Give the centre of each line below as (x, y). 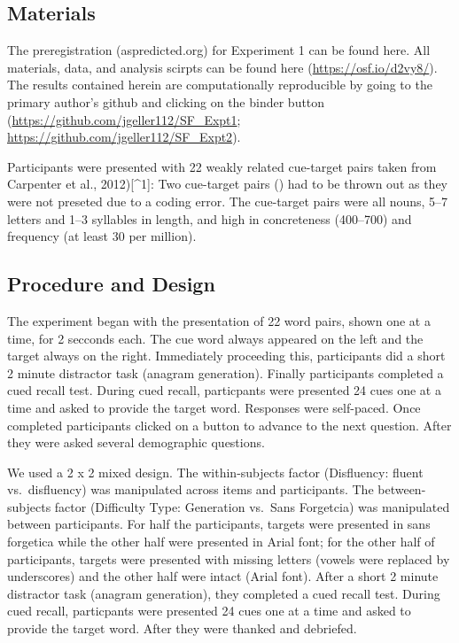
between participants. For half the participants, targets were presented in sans (219, 524)
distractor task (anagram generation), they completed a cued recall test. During (224, 593)
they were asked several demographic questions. (136, 442)
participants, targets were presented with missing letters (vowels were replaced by (229, 558)
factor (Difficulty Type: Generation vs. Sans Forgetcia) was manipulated (252, 506)
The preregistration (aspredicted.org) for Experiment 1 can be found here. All (219, 50)
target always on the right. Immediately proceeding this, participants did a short (226, 356)
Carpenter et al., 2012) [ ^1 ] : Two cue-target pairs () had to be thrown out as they (228, 184)
